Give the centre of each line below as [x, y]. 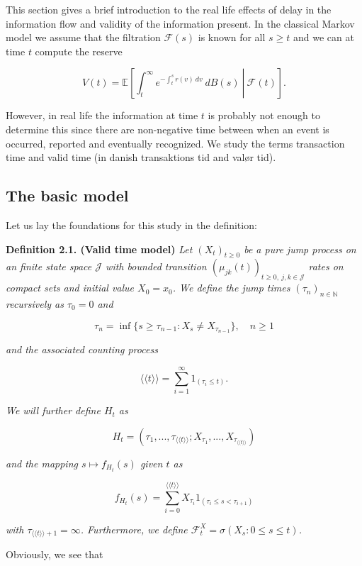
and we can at [324, 37]
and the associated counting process [82, 349]
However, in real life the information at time [102, 115]
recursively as [35, 303]
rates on [326, 266]
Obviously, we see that [55, 554]
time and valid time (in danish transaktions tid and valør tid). [141, 157]
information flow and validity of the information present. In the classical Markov [180, 23]
